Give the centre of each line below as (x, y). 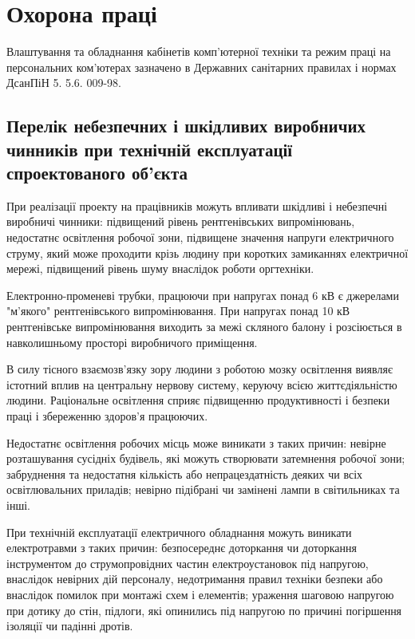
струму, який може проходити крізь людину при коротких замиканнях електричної (207, 252)
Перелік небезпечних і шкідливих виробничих (186, 126)
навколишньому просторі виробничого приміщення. (132, 342)
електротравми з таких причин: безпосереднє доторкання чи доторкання (182, 548)
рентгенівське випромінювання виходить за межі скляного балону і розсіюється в (204, 327)
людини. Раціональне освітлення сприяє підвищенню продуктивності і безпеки (198, 400)
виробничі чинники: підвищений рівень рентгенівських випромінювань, (181, 221)
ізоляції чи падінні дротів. (70, 626)
